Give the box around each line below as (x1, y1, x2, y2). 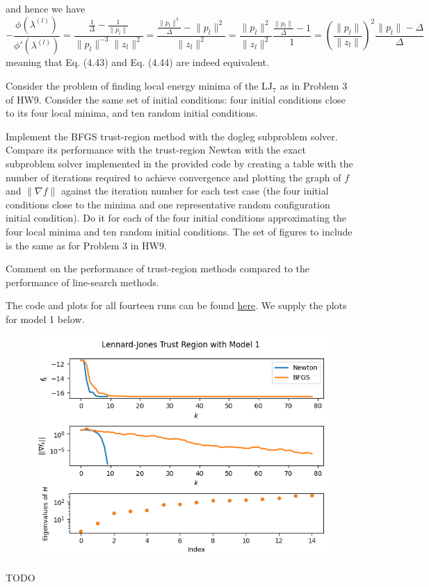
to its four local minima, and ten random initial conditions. (6, 106, 258, 120)
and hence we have (6, 1, 86, 15)
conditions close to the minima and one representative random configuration (6, 197, 330, 211)
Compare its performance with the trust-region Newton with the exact (6, 142, 306, 157)
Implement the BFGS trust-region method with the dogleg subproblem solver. (6, 129, 338, 143)
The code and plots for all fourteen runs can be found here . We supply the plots (6, 298, 347, 313)
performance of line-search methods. (6, 274, 159, 289)
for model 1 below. (6, 311, 85, 326)
